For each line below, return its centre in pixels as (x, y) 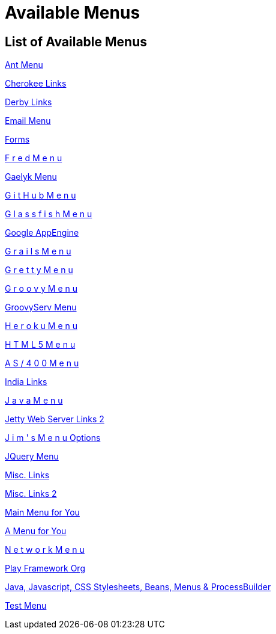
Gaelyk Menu (31, 177)
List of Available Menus (76, 42)
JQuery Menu (32, 457)
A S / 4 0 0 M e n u (42, 363)
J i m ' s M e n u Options (53, 438)
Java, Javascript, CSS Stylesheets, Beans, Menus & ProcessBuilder (138, 587)
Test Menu (26, 606)
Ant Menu (24, 65)
